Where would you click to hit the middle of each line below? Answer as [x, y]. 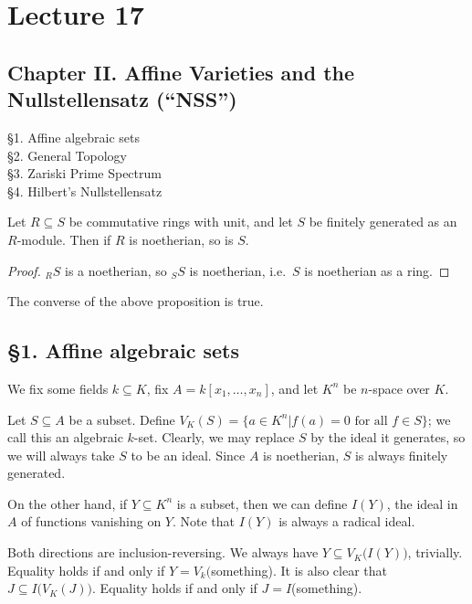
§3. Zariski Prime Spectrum [84, 173]
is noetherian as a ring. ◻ [377, 270]
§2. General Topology [67, 155]
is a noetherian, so [116, 270]
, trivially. [435, 552]
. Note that [204, 521]
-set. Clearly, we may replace [214, 437]
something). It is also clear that [299, 570]
